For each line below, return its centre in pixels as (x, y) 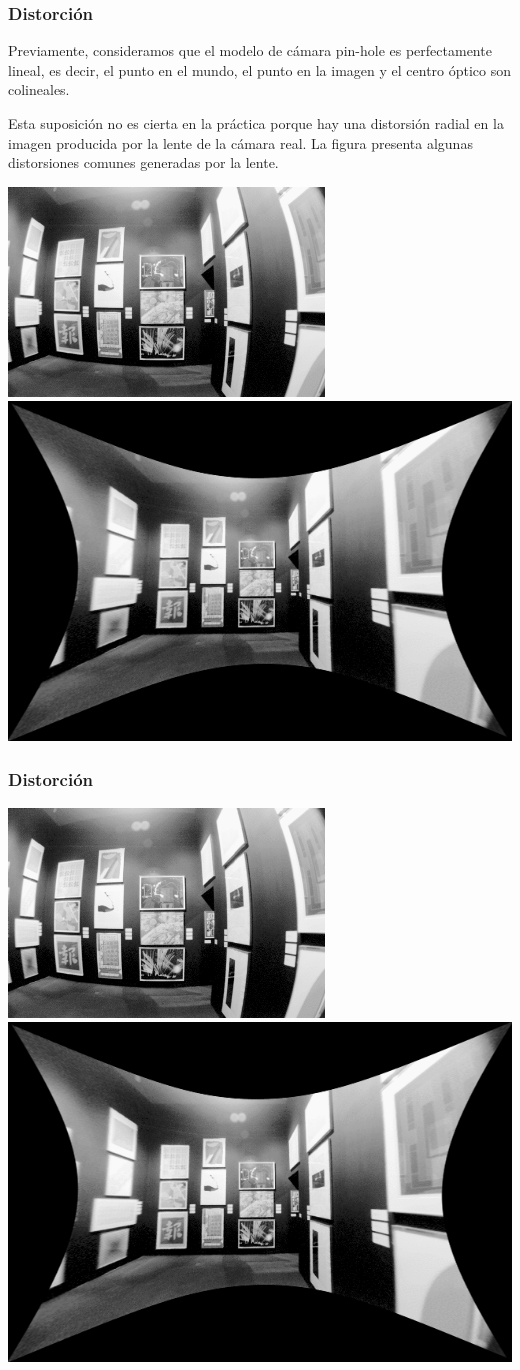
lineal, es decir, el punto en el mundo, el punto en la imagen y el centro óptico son (260, 69)
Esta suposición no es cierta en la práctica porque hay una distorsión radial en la (256, 123)
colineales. (39, 89)
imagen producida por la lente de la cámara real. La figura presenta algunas (240, 142)
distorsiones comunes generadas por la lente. (143, 162)
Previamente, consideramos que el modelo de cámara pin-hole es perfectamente (250, 50)
